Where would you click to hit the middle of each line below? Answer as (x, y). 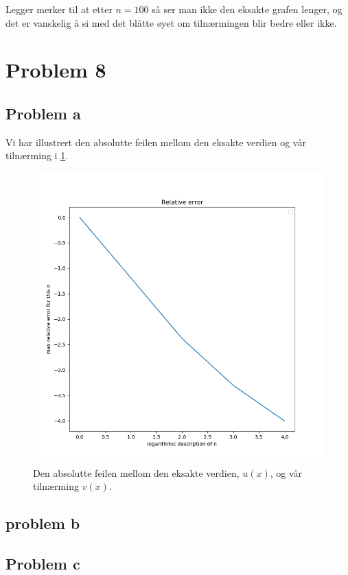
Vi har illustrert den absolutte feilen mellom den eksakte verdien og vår (156, 142)
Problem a (43, 113)
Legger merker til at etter (59, 9)
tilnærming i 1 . (37, 155)
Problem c (43, 563)
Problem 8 (56, 70)
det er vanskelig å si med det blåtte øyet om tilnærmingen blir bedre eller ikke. (171, 22)
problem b (43, 523)
